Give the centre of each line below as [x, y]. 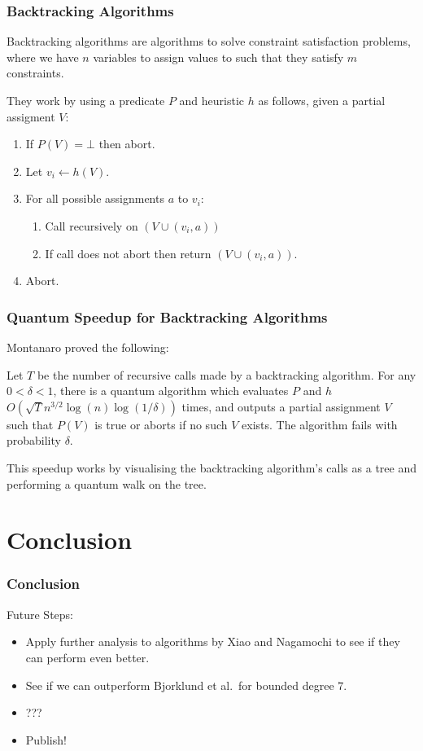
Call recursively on [92, 225]
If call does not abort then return [128, 253]
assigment [31, 116]
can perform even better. [87, 657]
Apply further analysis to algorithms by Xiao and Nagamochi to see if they [213, 641]
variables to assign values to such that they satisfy [218, 57]
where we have [43, 57]
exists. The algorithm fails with [320, 424]
